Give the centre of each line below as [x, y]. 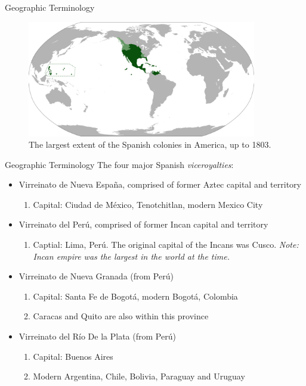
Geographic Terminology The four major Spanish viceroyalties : [119, 164]
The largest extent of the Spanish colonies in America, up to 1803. [150, 144]
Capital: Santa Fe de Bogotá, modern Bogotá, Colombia [135, 296]
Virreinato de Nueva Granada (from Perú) [96, 276]
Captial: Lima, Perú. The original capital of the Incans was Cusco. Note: [166, 245]
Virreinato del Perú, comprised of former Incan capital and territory [143, 224]
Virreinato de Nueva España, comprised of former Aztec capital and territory [160, 184]
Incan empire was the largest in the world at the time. [131, 256]
